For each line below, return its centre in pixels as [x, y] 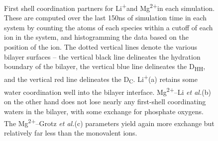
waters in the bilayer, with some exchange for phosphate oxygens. [104, 111]
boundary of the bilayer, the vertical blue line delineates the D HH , [105, 67]
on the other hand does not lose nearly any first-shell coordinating [105, 102]
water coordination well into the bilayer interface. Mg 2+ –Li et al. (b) [108, 91]
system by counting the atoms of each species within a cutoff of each [109, 27]
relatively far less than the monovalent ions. [71, 132]
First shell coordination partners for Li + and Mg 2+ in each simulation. [109, 7]
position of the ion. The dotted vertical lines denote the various [101, 47]
